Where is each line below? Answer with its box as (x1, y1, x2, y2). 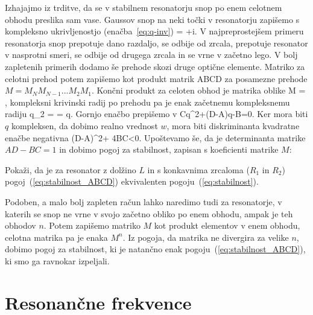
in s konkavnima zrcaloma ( (147, 163, 250, 176)
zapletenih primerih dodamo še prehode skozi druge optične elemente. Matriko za (5, 60, 305, 72)
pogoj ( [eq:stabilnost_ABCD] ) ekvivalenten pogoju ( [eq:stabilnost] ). (5, 175, 259, 188)
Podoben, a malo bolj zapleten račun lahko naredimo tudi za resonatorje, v (5, 195, 282, 208)
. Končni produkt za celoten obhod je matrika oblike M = (92, 84, 306, 97)
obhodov (5, 219, 36, 232)
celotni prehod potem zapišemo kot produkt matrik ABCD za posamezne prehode (5, 72, 308, 84)
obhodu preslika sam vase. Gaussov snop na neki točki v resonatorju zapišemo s (5, 13, 300, 25)
